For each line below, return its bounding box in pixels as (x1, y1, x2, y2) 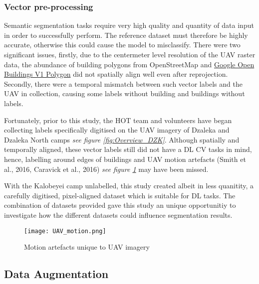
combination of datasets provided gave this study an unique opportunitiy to (4, 200, 236, 210)
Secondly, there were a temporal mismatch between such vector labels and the (4, 78, 243, 89)
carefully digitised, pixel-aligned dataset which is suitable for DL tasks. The (4, 190, 236, 200)
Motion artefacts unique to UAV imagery (24, 242, 150, 252)
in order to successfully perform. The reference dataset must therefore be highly (4, 29, 248, 40)
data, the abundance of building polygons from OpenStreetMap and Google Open (4, 59, 255, 69)
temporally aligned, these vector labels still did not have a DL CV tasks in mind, (4, 144, 252, 154)
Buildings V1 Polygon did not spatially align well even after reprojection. (4, 69, 228, 79)
